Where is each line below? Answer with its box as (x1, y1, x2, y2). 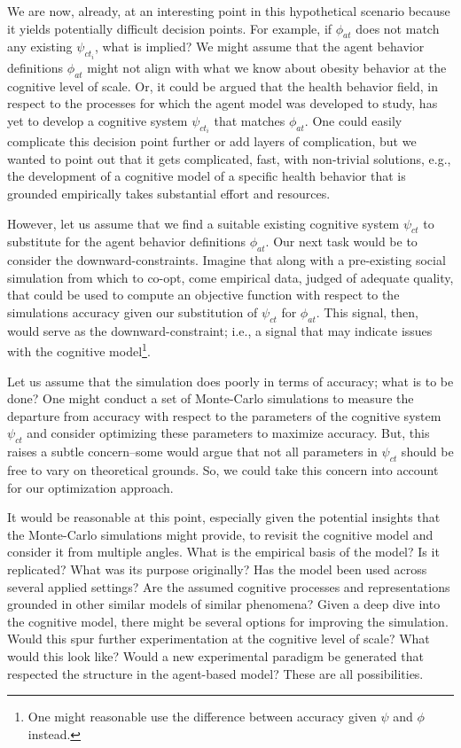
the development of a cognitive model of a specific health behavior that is (7, 167, 406, 185)
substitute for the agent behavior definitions (7, 232, 246, 251)
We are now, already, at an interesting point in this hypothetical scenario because (7, 2, 450, 19)
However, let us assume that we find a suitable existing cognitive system (7, 214, 400, 232)
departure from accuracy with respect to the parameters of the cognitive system (7, 406, 441, 425)
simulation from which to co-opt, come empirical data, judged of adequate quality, (7, 268, 454, 286)
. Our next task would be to (265, 232, 418, 251)
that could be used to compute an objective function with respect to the (7, 285, 400, 304)
